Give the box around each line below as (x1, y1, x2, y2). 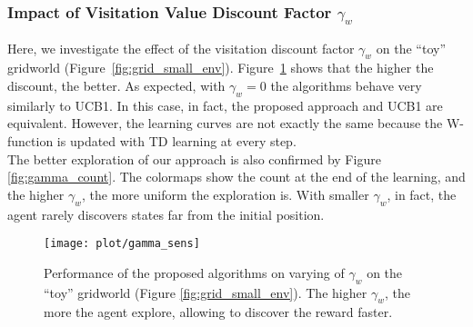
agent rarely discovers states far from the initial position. (7, 204, 325, 223)
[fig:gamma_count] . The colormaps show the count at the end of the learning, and (7, 167, 466, 186)
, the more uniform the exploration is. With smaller (82, 184, 369, 203)
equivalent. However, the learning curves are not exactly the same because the (7, 114, 443, 133)
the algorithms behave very (270, 75, 422, 94)
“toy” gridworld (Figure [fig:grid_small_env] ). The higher (44, 282, 367, 302)
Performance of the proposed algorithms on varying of (44, 263, 345, 282)
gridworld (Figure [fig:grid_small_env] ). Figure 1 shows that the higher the (7, 58, 434, 77)
